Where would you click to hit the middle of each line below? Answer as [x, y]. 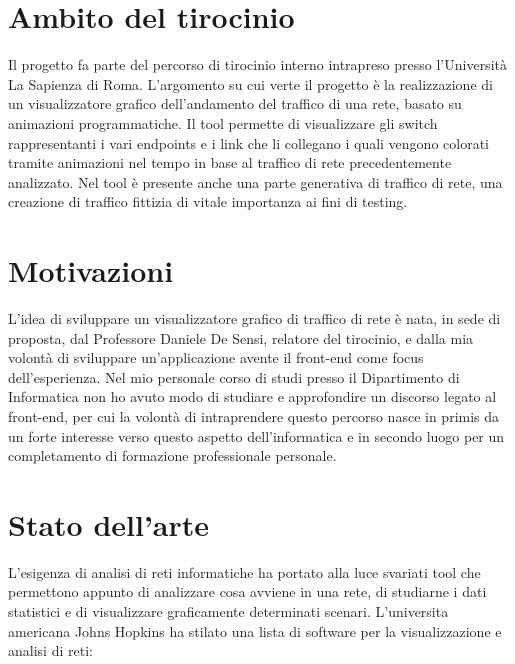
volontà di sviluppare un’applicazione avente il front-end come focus [216, 357]
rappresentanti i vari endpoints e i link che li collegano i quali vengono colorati [248, 142]
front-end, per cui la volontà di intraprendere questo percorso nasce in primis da [254, 415]
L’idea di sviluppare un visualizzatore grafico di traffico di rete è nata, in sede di [254, 318]
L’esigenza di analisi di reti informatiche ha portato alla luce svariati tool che [244, 571]
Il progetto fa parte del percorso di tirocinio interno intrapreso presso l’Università [257, 64]
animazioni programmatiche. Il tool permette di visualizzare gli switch [223, 122]
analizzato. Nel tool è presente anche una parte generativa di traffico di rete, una [255, 181]
